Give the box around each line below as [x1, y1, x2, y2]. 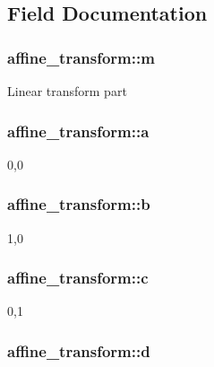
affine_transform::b [7, 193, 150, 215]
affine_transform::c [7, 267, 149, 289]
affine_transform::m [7, 46, 155, 68]
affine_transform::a [7, 119, 150, 142]
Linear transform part [7, 82, 127, 100]
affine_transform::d [7, 339, 150, 362]
